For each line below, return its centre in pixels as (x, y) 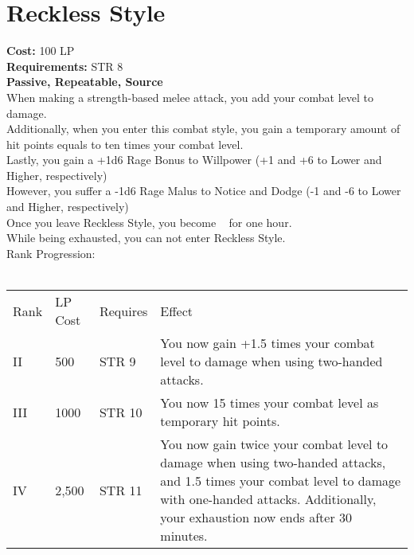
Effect (176, 311)
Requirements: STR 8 (65, 66)
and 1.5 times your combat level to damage (281, 481)
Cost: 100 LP (41, 51)
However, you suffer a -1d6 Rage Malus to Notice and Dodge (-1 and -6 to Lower (204, 191)
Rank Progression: (51, 253)
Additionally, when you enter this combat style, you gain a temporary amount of (203, 129)
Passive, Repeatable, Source (85, 82)
